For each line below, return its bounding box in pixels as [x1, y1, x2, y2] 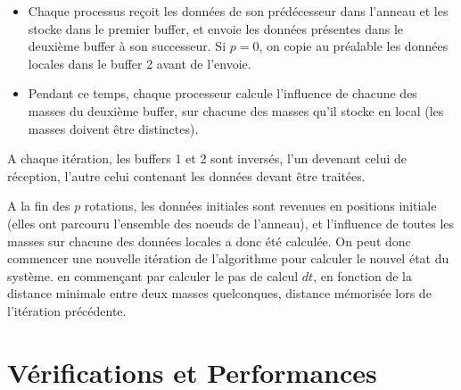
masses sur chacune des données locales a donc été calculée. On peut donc [7, 231, 411, 250]
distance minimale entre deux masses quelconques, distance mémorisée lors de [7, 284, 432, 303]
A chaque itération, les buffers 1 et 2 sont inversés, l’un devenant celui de [7, 149, 407, 168]
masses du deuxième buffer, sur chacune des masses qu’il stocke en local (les [28, 101, 444, 120]
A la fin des [7, 196, 70, 215]
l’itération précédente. [7, 301, 127, 319]
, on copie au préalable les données [259, 37, 449, 55]
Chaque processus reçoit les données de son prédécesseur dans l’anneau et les [28, 2, 449, 20]
